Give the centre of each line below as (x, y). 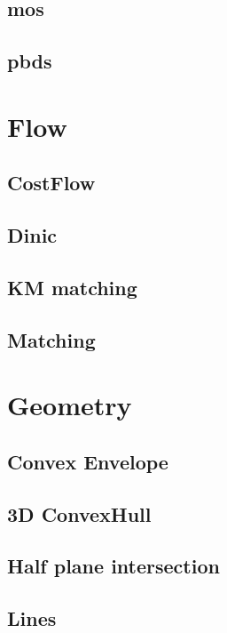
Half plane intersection (113, 566)
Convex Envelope (88, 461)
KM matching (72, 287)
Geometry (70, 405)
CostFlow (51, 183)
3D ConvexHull (79, 513)
